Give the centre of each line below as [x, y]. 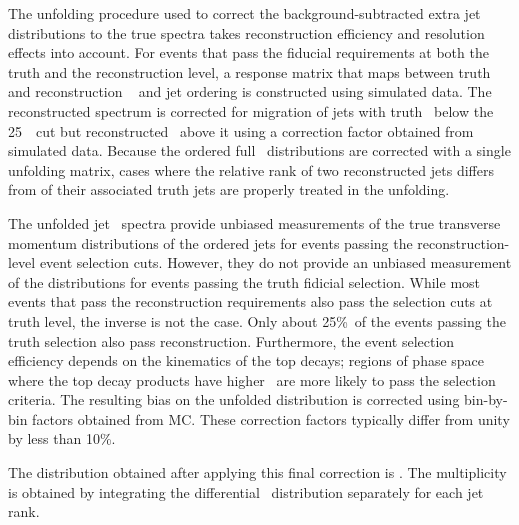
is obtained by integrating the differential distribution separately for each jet [246, 491]
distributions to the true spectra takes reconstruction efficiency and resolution [246, 32]
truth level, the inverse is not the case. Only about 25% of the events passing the [257, 320]
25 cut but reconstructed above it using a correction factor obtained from [241, 130]
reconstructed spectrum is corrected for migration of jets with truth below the [251, 110]
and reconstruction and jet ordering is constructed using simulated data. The [250, 91]
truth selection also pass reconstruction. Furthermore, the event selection [231, 340]
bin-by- [486, 399]
